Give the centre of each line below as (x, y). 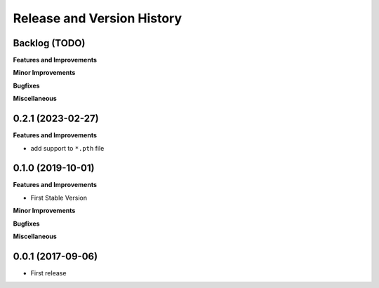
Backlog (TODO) (49, 43)
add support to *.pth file (67, 148)
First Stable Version (59, 198)
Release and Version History (98, 18)
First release (48, 273)
